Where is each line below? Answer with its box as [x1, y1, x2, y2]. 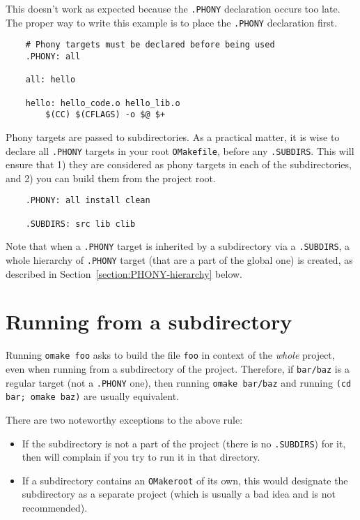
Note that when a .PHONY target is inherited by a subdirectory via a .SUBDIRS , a [6, 239, 350, 253]
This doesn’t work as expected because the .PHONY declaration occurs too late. [6, 1, 341, 15]
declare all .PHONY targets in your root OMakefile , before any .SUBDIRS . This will [6, 143, 354, 158]
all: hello [25, 75, 76, 85]
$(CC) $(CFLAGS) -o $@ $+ [45, 110, 166, 120]
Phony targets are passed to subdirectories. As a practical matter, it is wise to [6, 129, 340, 144]
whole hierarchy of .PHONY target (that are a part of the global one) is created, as [6, 252, 353, 267]
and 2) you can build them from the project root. [6, 170, 216, 185]
